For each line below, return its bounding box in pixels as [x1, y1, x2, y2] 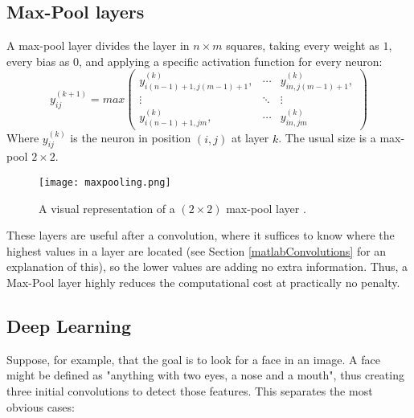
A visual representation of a [39, 199, 175, 216]
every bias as [6, 52, 70, 69]
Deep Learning [6, 313, 132, 338]
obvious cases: [6, 398, 75, 415]
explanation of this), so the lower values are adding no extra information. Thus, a [6, 258, 408, 275]
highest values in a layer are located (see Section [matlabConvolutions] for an [6, 242, 387, 259]
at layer [231, 129, 269, 146]
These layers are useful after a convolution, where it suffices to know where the [6, 227, 395, 244]
